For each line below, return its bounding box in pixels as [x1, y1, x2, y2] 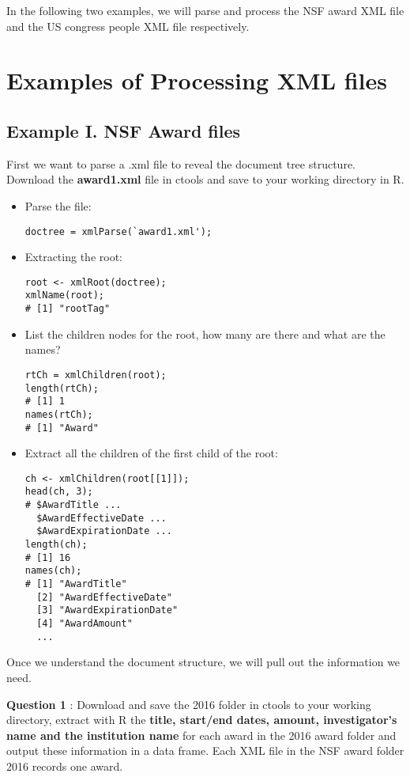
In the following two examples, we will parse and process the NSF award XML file [6, 2, 404, 18]
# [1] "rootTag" [24, 303, 111, 315]
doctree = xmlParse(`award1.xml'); [24, 226, 213, 237]
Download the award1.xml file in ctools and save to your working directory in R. [6, 171, 404, 188]
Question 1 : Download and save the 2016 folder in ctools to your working [6, 696, 371, 712]
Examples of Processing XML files [6, 64, 388, 97]
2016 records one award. [6, 757, 123, 774]
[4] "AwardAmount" [36, 618, 133, 630]
